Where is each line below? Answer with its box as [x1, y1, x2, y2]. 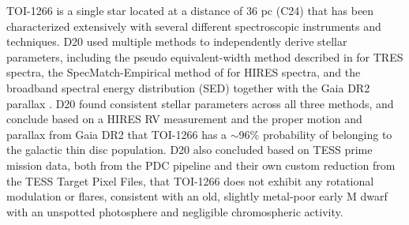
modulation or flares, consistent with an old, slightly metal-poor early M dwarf [6, 188, 388, 204]
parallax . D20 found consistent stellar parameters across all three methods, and [6, 95, 394, 111]
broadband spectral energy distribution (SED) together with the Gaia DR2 [6, 79, 370, 96]
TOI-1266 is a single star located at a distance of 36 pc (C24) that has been [6, 2, 374, 18]
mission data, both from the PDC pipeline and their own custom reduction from [6, 156, 396, 173]
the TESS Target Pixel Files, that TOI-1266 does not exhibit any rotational [6, 172, 374, 189]
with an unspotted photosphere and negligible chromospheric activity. [6, 203, 343, 219]
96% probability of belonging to [238, 126, 392, 142]
